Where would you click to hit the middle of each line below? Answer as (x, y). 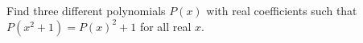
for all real (165, 26)
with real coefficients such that (282, 10)
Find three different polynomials (86, 10)
